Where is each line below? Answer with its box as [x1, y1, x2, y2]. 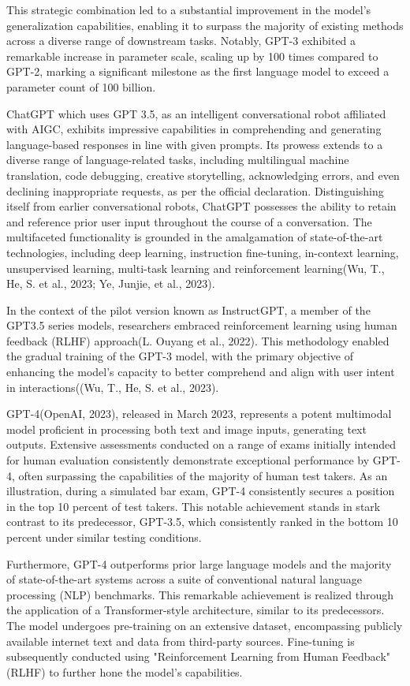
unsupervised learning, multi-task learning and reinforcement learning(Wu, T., [6, 259, 385, 276]
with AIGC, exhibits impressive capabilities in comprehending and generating [6, 121, 382, 137]
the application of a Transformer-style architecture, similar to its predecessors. [6, 602, 385, 618]
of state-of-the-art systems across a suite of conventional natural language [6, 571, 362, 587]
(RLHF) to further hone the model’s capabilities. [6, 663, 243, 680]
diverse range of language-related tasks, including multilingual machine [6, 151, 349, 168]
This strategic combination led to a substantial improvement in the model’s [6, 2, 371, 17]
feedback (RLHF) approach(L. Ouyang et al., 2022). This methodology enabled [6, 332, 389, 349]
